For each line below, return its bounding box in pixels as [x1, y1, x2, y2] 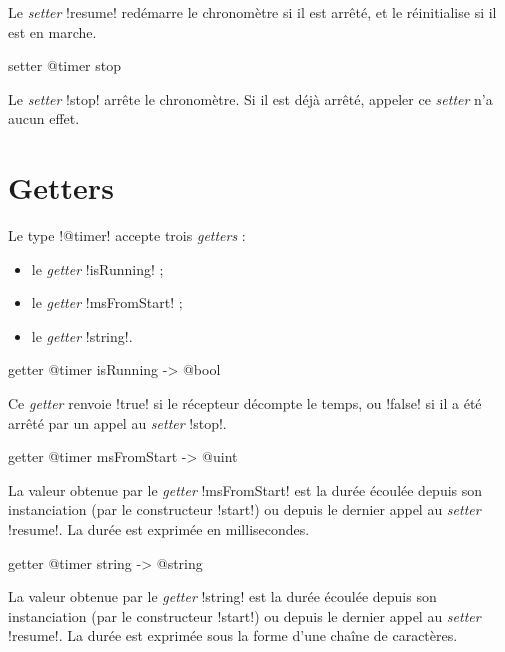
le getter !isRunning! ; [31, 258, 164, 279]
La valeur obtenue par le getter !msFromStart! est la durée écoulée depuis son [8, 479, 483, 500]
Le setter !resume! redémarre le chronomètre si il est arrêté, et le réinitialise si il [8, 2, 497, 22]
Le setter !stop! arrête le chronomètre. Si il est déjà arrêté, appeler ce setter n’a [8, 88, 493, 109]
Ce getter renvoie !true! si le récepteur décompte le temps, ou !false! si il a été [8, 393, 482, 414]
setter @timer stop [8, 55, 121, 76]
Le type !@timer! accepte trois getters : [8, 225, 246, 246]
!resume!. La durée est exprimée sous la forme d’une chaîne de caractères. [8, 625, 458, 646]
